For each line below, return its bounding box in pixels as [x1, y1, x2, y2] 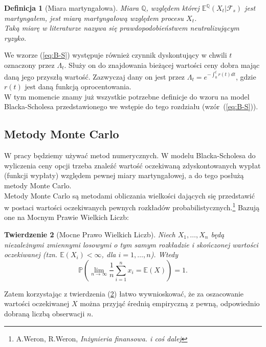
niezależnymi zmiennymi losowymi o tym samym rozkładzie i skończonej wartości [4, 239, 258, 250]
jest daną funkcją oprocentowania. [25, 81, 131, 92]
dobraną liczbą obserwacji [4, 308, 85, 318]
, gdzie [236, 71, 256, 82]
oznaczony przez [4, 59, 55, 70]
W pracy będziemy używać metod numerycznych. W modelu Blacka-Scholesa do [4, 150, 256, 161]
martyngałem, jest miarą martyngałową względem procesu [4, 12, 184, 23]
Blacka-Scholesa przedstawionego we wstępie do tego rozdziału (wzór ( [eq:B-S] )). [4, 101, 258, 112]
